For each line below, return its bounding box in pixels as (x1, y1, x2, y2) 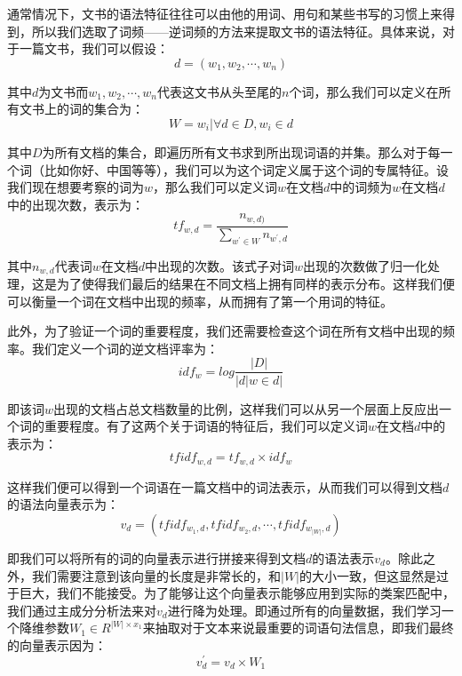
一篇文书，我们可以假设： (19, 39, 169, 58)
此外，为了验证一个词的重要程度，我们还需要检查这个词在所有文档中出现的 (7, 322, 442, 340)
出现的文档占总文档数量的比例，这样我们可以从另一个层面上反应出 (53, 399, 440, 418)
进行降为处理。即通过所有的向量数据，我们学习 (167, 600, 442, 619)
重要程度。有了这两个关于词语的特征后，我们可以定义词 (44, 417, 368, 435)
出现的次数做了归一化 (303, 256, 428, 274)
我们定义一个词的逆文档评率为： (31, 338, 219, 357)
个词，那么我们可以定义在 (289, 82, 439, 100)
